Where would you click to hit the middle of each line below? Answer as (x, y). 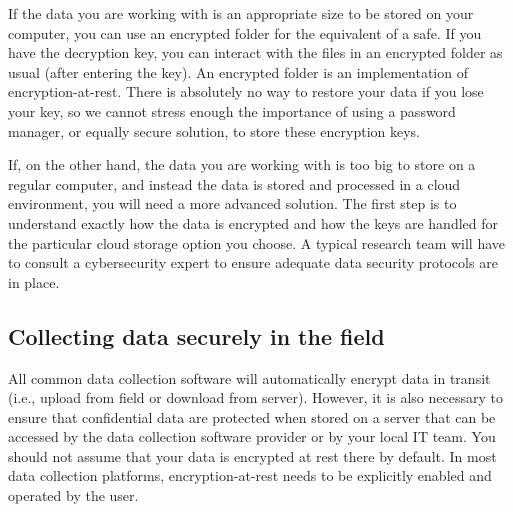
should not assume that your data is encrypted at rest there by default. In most (252, 455)
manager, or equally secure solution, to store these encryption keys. (214, 130)
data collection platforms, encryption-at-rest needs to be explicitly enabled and (250, 475)
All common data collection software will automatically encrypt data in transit (249, 377)
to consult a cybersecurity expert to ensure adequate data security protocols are (253, 262)
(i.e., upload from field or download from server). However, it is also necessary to (255, 397)
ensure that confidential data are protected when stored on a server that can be (252, 416)
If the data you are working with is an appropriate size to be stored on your (241, 13)
